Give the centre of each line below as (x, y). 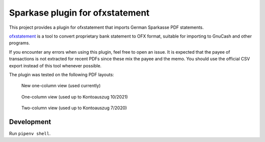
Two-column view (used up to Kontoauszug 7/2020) (74, 108)
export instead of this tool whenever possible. (55, 65)
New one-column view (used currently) (61, 86)
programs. (20, 43)
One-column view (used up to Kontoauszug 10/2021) (75, 97)
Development (30, 122)
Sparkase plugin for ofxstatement (79, 13)
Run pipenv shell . (30, 133)
